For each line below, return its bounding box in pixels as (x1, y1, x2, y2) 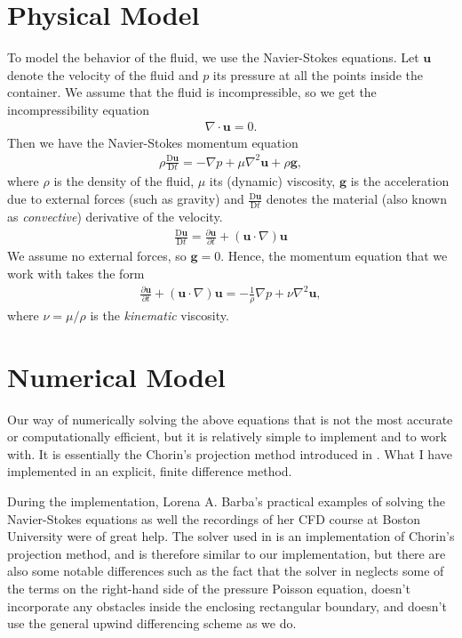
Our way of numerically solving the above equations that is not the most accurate (7, 409, 453, 428)
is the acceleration (350, 172, 450, 190)
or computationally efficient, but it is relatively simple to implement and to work (7, 427, 447, 446)
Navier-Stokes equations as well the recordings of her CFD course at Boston (7, 509, 421, 528)
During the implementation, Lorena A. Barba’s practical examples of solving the (7, 492, 445, 511)
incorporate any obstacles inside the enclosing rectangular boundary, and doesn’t (7, 596, 447, 615)
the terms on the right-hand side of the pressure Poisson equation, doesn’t (7, 578, 410, 597)
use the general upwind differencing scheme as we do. (7, 614, 297, 633)
